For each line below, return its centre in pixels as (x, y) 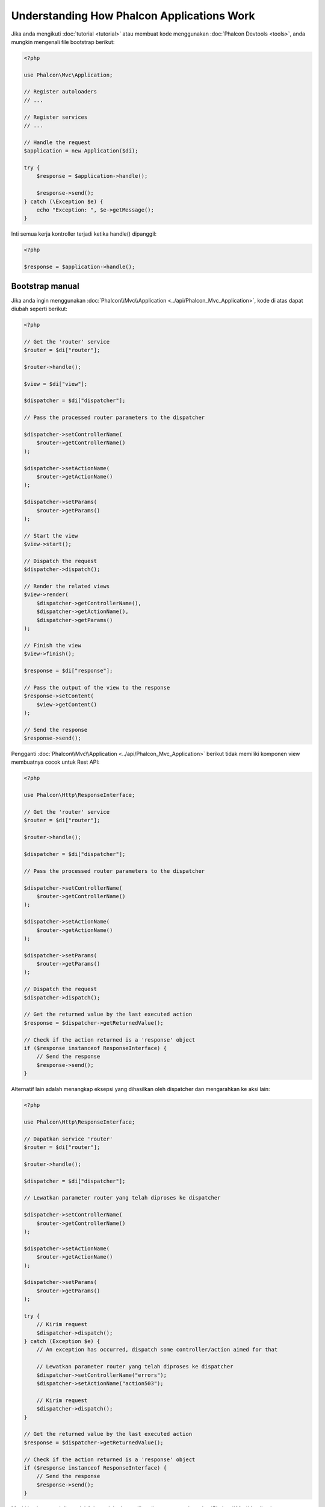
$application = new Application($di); (81, 151)
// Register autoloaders (60, 92)
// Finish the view (52, 645)
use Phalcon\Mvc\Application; (68, 75)
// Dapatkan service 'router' (68, 1139)
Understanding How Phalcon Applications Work (133, 16)
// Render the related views (67, 587)
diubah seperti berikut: (39, 309)
